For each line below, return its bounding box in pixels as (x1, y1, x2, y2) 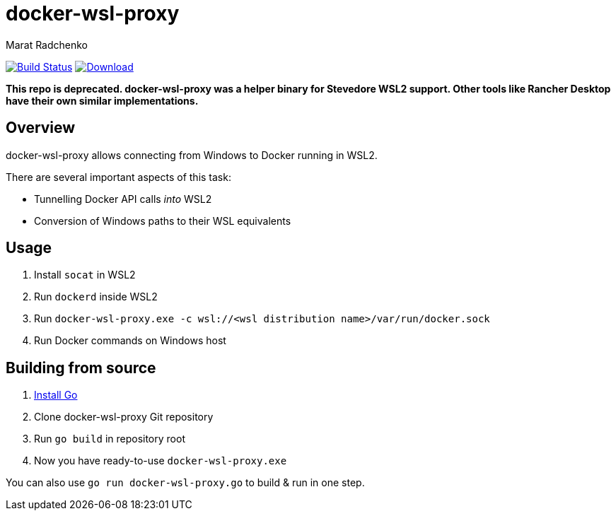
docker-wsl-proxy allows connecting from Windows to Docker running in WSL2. (6, 148, 378, 161)
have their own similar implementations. (6, 94, 199, 107)
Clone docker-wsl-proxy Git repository (34, 411, 214, 423)
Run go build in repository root (34, 433, 185, 445)
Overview (6, 119, 76, 137)
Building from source (6, 358, 156, 377)
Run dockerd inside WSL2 (34, 291, 158, 303)
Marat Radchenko (6, 38, 88, 51)
